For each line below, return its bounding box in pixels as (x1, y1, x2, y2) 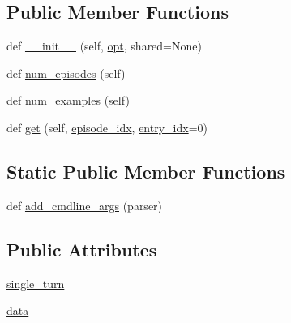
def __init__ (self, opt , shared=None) (6, 37, 202, 54)
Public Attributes (6, 236, 157, 261)
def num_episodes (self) (6, 64, 126, 81)
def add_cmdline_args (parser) (6, 196, 163, 213)
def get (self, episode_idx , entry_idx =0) (6, 118, 208, 136)
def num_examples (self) (6, 92, 130, 109)
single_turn (6, 274, 65, 291)
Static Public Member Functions (6, 158, 285, 183)
